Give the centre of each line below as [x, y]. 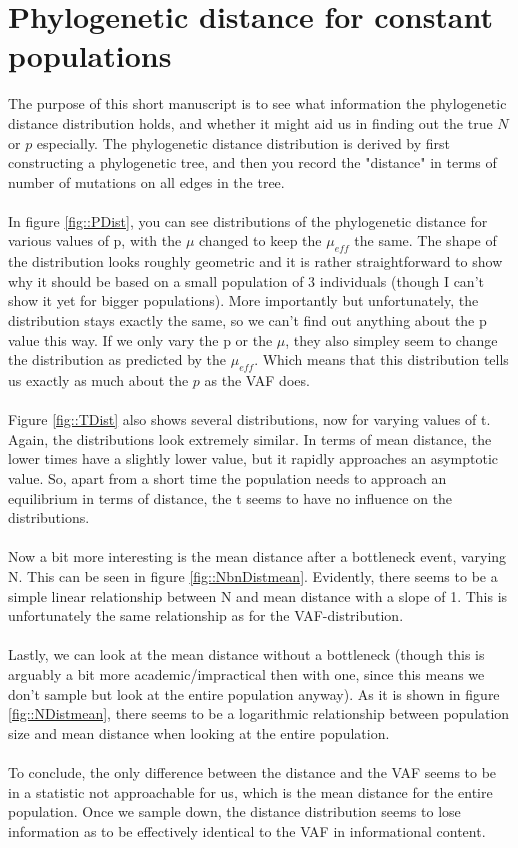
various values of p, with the [95, 240]
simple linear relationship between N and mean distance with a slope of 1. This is [258, 595]
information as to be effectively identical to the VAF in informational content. [247, 830]
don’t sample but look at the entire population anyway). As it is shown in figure [254, 693]
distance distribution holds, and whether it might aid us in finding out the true [250, 122]
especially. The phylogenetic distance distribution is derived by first [243, 142]
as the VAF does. [257, 380]
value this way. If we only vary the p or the [140, 339]
